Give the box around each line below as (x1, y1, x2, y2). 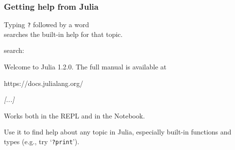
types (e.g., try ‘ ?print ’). (4, 136, 80, 147)
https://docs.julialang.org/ (4, 78, 84, 88)
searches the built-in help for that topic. (4, 29, 123, 39)
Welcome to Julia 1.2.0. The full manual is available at (4, 62, 167, 72)
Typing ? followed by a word (4, 19, 89, 30)
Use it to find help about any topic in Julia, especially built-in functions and (4, 127, 232, 137)
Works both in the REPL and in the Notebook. (4, 110, 145, 120)
